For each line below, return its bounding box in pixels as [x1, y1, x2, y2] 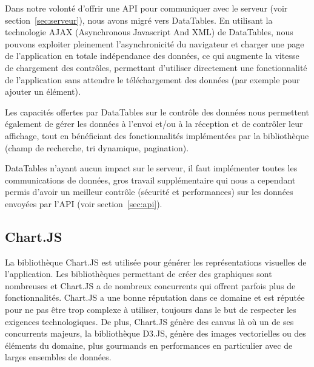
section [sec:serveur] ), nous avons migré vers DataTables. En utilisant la [5, 13, 273, 26]
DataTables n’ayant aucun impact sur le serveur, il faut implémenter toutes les [5, 162, 298, 174]
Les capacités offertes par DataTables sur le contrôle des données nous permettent [5, 105, 310, 118]
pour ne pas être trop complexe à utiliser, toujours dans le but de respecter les [5, 303, 296, 316]
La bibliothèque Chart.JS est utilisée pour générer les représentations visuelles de [5, 255, 307, 268]
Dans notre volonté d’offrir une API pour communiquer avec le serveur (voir [5, 2, 288, 14]
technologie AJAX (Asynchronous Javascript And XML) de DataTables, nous [5, 26, 293, 38]
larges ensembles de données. [5, 351, 112, 363]
